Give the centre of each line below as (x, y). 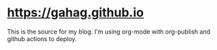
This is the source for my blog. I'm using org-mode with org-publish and (109, 32)
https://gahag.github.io (75, 13)
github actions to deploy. (42, 38)
